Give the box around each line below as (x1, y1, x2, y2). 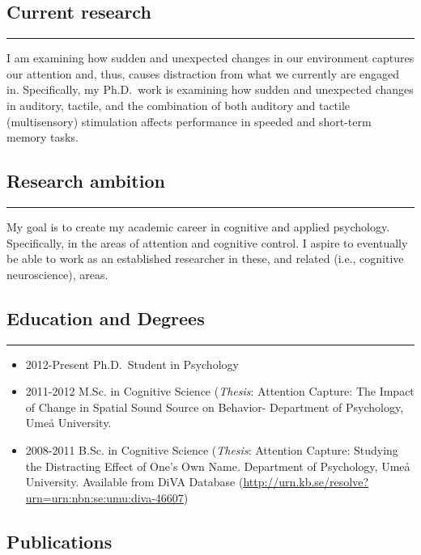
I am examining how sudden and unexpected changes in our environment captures (6, 49, 415, 66)
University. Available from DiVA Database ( (25, 473, 244, 490)
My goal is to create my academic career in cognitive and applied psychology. (6, 218, 390, 235)
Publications (6, 528, 113, 553)
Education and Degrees (6, 305, 205, 330)
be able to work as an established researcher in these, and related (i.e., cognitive (6, 250, 404, 267)
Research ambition (6, 168, 165, 193)
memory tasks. (6, 129, 79, 146)
